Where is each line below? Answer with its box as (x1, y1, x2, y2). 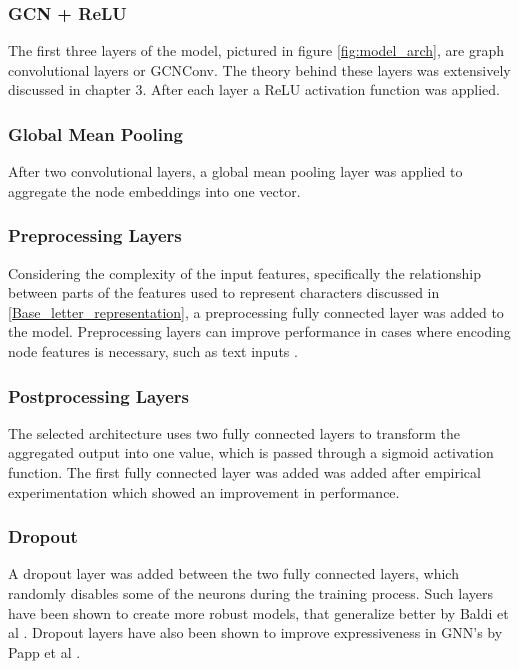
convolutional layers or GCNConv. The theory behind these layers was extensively (8, 59, 511, 80)
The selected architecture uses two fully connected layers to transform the (8, 422, 461, 443)
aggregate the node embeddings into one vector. (8, 180, 301, 201)
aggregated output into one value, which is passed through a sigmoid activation (8, 442, 494, 463)
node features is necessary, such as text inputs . (8, 341, 298, 361)
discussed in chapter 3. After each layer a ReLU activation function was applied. (8, 79, 500, 100)
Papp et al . (8, 641, 81, 662)
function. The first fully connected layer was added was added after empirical (8, 462, 481, 482)
